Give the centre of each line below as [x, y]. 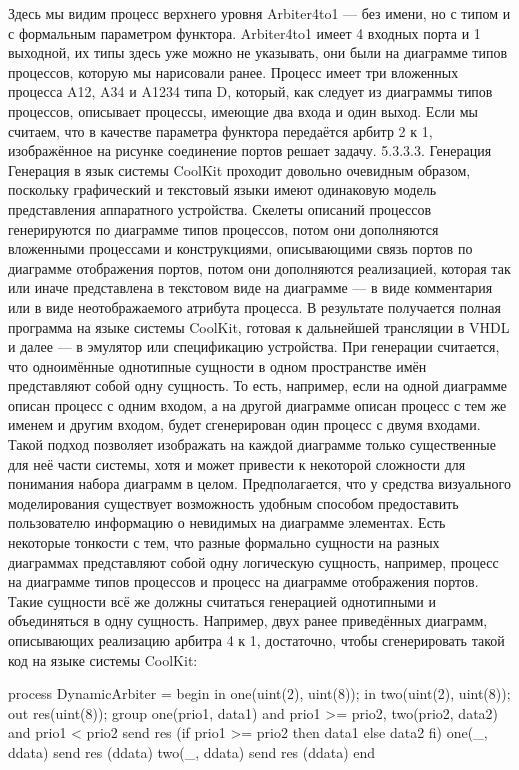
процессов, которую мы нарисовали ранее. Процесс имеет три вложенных [233, 71]
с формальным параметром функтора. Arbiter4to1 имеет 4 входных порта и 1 [244, 32]
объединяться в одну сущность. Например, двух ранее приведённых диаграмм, [248, 620]
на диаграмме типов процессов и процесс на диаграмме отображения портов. [243, 581]
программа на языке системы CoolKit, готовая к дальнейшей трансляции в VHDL [259, 326]
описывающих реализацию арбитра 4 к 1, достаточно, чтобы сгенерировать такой [256, 640]
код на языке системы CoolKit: [103, 659]
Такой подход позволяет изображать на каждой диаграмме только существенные [252, 444]
